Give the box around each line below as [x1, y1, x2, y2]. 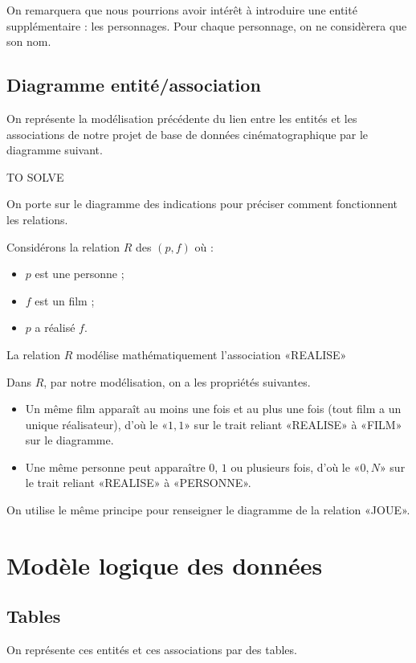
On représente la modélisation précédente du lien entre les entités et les [6, 109, 357, 126]
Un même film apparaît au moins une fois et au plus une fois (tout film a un [25, 400, 402, 417]
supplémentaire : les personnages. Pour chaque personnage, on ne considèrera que [6, 17, 407, 34]
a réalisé [35, 319, 75, 336]
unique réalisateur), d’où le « [25, 415, 168, 432]
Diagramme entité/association [6, 72, 261, 97]
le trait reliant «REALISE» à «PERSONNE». [25, 474, 251, 491]
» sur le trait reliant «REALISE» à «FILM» [184, 415, 402, 432]
